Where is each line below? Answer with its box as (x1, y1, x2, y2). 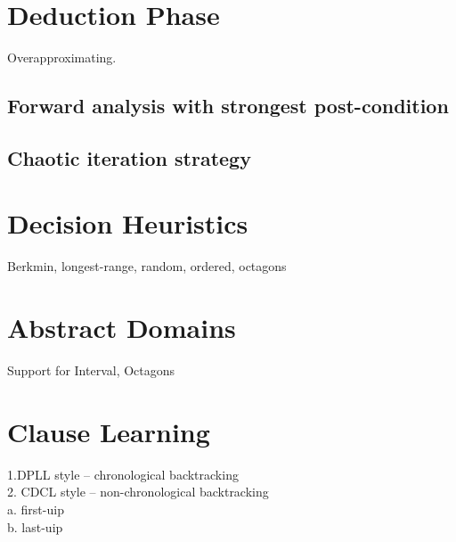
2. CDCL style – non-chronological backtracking (7, 482, 269, 501)
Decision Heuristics (7, 205, 248, 242)
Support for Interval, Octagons (7, 361, 175, 380)
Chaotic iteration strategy (7, 144, 251, 171)
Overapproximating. (7, 48, 117, 67)
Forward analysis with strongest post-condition (7, 92, 449, 119)
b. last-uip (7, 517, 63, 536)
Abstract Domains (7, 309, 236, 346)
